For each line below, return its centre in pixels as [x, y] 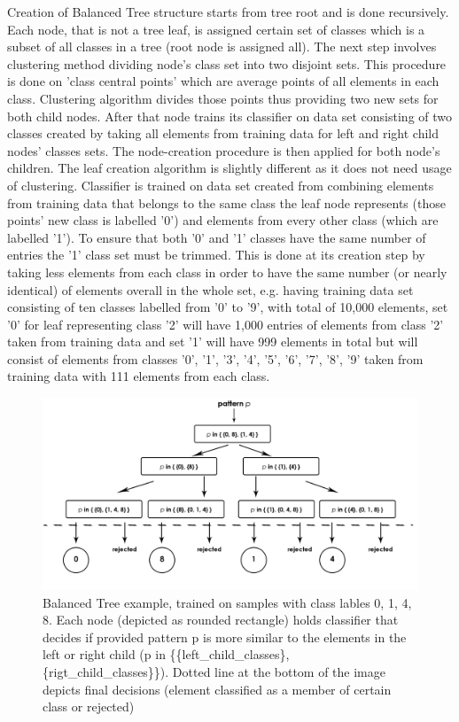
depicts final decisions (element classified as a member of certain [217, 689]
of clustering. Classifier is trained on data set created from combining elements [221, 185]
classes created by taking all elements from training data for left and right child [223, 133]
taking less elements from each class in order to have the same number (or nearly [227, 272]
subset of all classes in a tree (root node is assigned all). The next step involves [222, 47]
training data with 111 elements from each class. [139, 376]
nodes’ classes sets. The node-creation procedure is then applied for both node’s [224, 150]
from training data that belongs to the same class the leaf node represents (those [226, 202]
